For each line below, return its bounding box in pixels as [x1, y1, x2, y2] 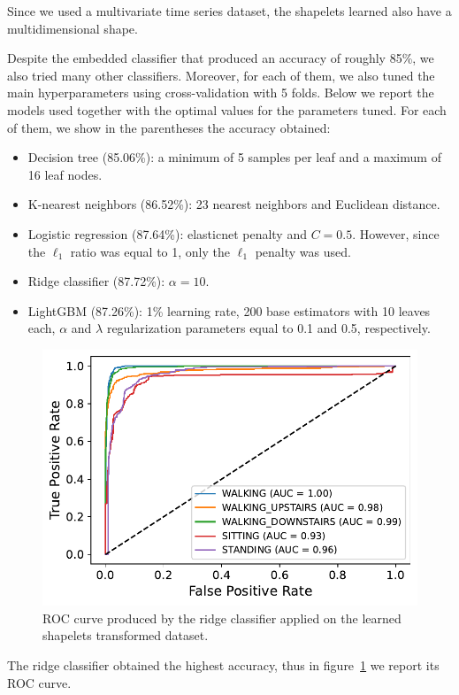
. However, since [352, 224, 440, 243]
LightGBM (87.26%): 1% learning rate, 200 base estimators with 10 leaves [27, 301, 431, 320]
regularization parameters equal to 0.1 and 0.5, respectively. [106, 319, 431, 337]
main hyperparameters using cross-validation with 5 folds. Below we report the [7, 83, 434, 102]
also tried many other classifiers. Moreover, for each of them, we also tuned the [7, 66, 435, 84]
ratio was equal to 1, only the [70, 242, 231, 260]
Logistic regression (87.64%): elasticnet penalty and [27, 224, 307, 243]
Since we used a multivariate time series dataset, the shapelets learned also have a [7, 2, 452, 19]
